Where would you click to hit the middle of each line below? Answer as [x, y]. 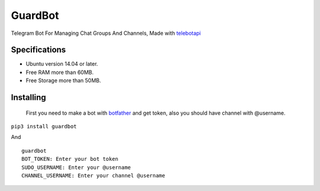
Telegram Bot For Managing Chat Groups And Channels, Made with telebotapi [106, 33]
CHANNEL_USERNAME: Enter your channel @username [93, 175]
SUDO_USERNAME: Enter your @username [76, 167]
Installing [29, 98]
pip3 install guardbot [44, 127]
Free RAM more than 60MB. [60, 72]
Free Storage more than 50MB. [63, 80]
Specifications [39, 50]
